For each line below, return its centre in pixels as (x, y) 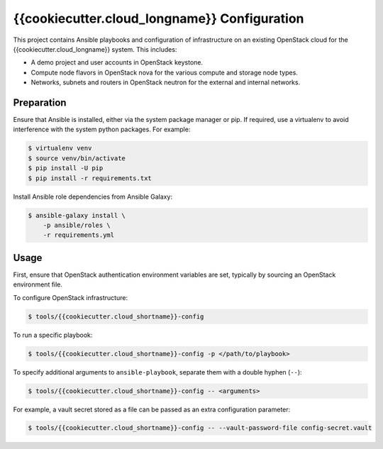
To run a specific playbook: (53, 335)
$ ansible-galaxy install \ (77, 215)
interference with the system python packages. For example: (102, 129)
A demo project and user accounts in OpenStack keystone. (117, 62)
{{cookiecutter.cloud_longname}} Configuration (159, 18)
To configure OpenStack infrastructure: (70, 297)
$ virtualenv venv (60, 148)
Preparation (40, 102)
